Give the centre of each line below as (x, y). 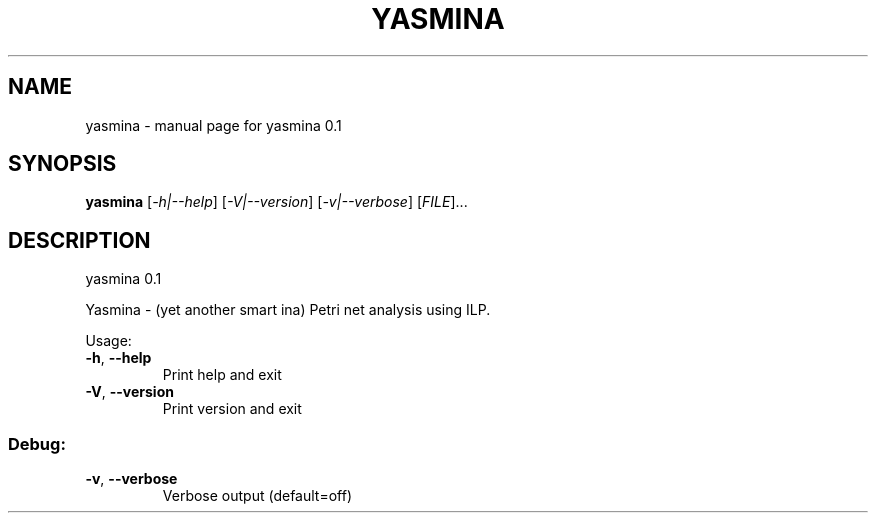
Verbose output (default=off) (257, 496)
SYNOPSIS (62, 164)
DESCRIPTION (79, 240)
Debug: (37, 443)
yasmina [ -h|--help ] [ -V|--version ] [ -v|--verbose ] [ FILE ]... (276, 202)
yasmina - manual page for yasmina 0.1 (213, 125)
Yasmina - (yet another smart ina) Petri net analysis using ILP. (288, 310)
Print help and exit (222, 375)
